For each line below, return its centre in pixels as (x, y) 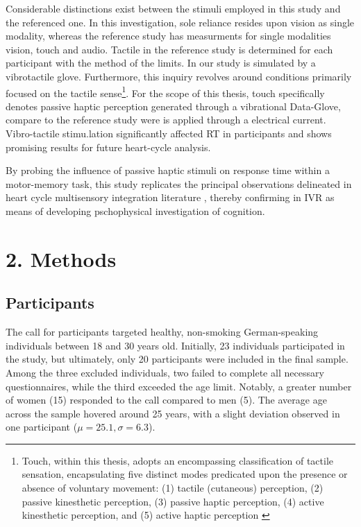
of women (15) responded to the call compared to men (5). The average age (166, 400)
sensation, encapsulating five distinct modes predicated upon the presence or (185, 474)
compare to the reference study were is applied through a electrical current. (166, 120)
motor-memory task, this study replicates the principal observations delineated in (179, 183)
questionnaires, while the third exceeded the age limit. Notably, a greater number (179, 386)
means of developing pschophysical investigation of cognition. (135, 210)
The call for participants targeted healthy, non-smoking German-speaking (162, 332)
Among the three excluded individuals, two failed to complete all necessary (165, 372)
